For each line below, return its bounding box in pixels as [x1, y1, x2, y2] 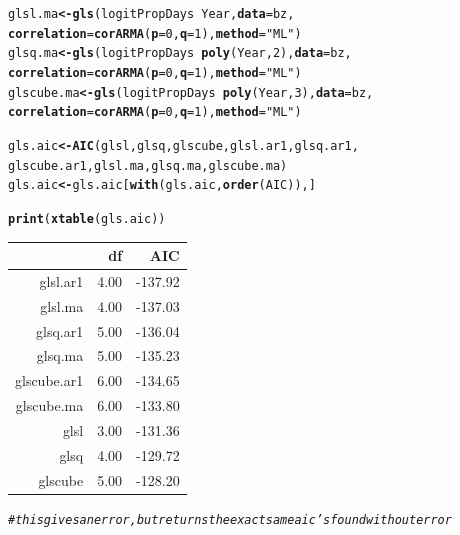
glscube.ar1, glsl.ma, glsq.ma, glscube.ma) [8, 158, 288, 173]
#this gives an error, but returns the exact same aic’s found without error [8, 512, 452, 527]
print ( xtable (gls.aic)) [8, 211, 166, 226]
